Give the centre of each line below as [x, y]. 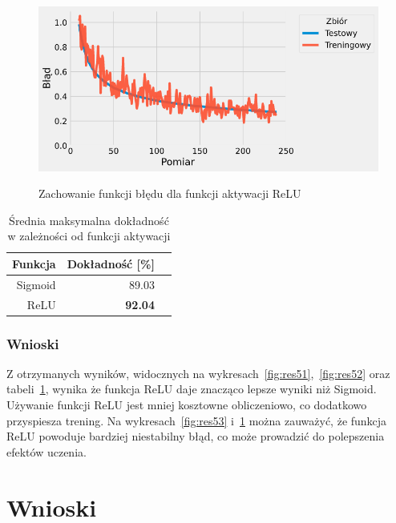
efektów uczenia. [46, 451]
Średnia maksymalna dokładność [89, 220]
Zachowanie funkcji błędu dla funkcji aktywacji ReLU [170, 193]
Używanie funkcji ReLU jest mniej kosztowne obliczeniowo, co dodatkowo [187, 405]
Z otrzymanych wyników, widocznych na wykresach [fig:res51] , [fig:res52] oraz [198, 373]
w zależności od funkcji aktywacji [89, 236]
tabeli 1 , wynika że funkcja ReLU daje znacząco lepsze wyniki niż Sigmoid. [192, 389]
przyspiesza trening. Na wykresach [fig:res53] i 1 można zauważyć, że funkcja [197, 420]
